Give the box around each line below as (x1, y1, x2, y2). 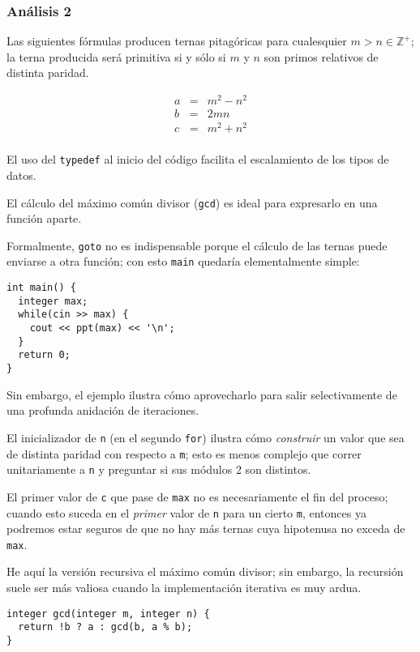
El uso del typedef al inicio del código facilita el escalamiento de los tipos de (6, 151, 389, 168)
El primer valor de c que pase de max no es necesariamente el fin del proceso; (6, 488, 388, 505)
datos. (6, 166, 36, 183)
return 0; (18, 349, 71, 361)
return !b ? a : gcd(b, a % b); (18, 621, 193, 633)
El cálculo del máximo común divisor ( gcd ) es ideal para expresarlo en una (6, 194, 378, 211)
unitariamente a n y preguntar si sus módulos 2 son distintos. (6, 461, 311, 478)
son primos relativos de (264, 48, 379, 65)
